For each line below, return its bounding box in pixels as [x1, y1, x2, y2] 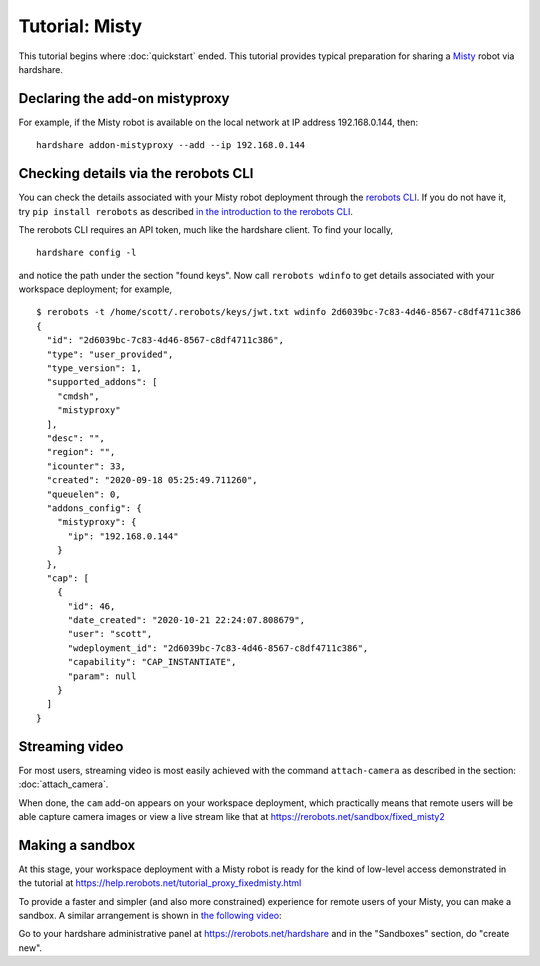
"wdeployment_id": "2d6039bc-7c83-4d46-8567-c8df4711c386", [67, 642, 369, 654]
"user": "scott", [67, 628, 153, 640]
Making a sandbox [18, 836, 136, 854]
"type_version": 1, [46, 363, 142, 374]
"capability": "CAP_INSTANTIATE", [67, 656, 237, 668]
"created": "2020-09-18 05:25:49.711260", [46, 475, 259, 486]
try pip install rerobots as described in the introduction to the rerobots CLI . [18, 205, 354, 217]
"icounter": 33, [46, 460, 127, 472]
